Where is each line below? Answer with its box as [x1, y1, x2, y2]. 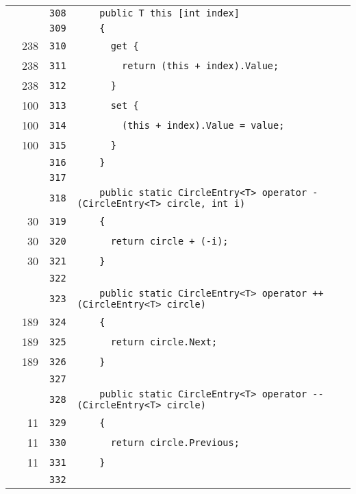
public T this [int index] [99, 8, 240, 18]
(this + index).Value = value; [122, 119, 285, 131]
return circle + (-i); [110, 235, 229, 247]
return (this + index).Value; [122, 60, 279, 71]
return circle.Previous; [110, 436, 240, 448]
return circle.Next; [110, 336, 218, 347]
